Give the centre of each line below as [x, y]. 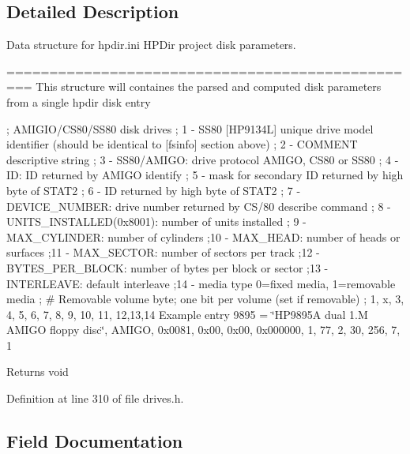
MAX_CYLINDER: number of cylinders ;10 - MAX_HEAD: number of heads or [203, 236]
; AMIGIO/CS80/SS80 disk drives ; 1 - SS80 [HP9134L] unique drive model [190, 128]
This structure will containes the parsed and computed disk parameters [209, 86]
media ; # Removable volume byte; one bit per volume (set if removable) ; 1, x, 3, [205, 299]
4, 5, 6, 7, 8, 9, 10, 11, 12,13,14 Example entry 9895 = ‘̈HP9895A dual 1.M [187, 314]
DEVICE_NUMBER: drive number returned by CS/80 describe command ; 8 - [199, 206]
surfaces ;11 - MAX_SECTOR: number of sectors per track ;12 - [163, 252]
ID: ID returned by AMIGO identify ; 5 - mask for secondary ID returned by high [205, 175]
